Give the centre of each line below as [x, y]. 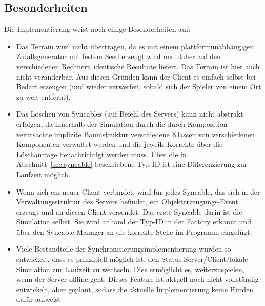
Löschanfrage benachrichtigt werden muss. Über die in [101, 154]
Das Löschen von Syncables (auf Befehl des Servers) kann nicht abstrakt [130, 114]
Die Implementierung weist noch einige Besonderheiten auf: [97, 29]
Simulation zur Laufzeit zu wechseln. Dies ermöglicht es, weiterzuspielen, [130, 269]
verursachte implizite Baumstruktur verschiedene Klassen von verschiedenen [135, 134]
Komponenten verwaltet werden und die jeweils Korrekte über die [119, 144]
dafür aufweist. [39, 299]
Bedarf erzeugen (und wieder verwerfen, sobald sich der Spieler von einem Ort [139, 87]
